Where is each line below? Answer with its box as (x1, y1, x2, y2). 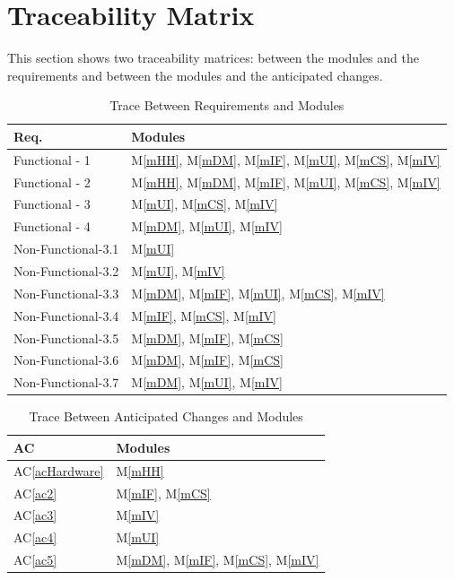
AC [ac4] (13, 528, 57, 547)
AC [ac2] (13, 483, 57, 502)
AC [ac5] (13, 550, 57, 569)
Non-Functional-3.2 (13, 261, 119, 280)
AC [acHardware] (13, 461, 104, 480)
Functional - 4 (13, 217, 91, 236)
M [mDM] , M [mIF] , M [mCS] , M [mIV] (116, 550, 319, 569)
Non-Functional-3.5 (13, 328, 119, 347)
